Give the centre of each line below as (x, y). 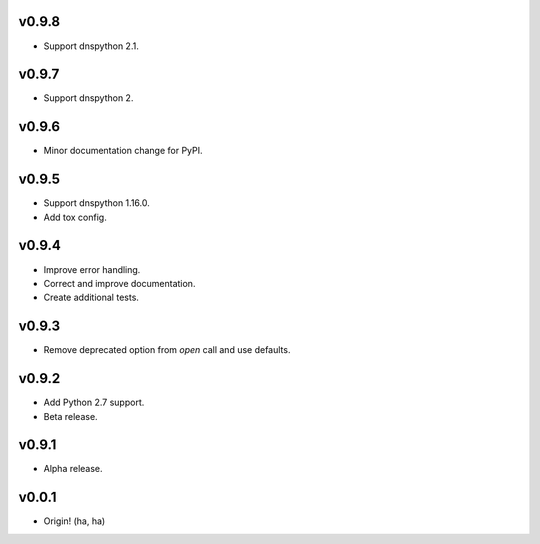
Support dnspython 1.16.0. (96, 203)
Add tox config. (75, 217)
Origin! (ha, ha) (74, 521)
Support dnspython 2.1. (91, 46)
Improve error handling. (92, 269)
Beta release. (71, 416)
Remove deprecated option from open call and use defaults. (167, 350)
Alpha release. (73, 469)
